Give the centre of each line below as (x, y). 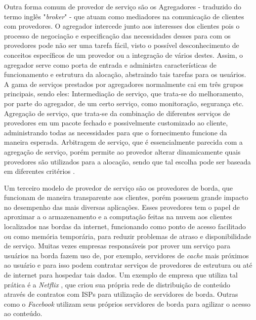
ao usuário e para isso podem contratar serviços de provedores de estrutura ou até (128, 265)
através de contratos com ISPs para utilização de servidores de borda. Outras (121, 294)
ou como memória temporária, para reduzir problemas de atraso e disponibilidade (128, 236)
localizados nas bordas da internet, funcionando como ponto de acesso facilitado (125, 226)
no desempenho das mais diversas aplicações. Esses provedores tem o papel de (122, 207)
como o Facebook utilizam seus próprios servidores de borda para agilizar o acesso (127, 303)
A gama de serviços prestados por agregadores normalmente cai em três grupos (124, 84)
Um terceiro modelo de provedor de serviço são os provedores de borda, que (118, 187)
